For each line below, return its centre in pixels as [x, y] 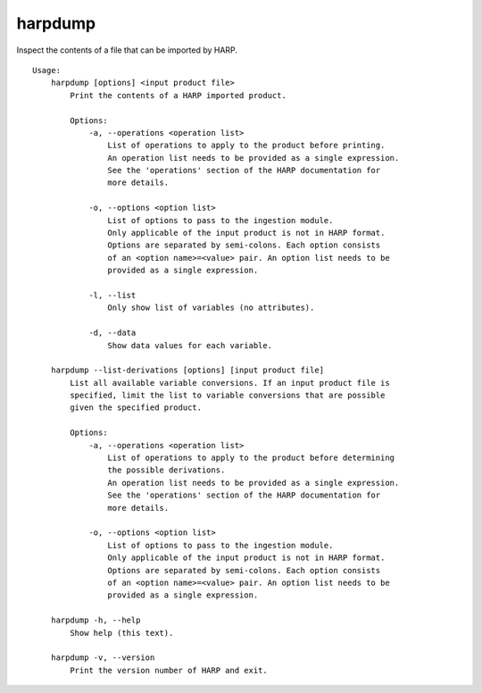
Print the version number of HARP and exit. [169, 670]
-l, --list [112, 295]
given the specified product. [136, 408]
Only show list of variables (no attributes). [211, 308]
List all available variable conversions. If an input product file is [230, 383]
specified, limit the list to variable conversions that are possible [228, 396]
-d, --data [112, 333]
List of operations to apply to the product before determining [251, 458]
